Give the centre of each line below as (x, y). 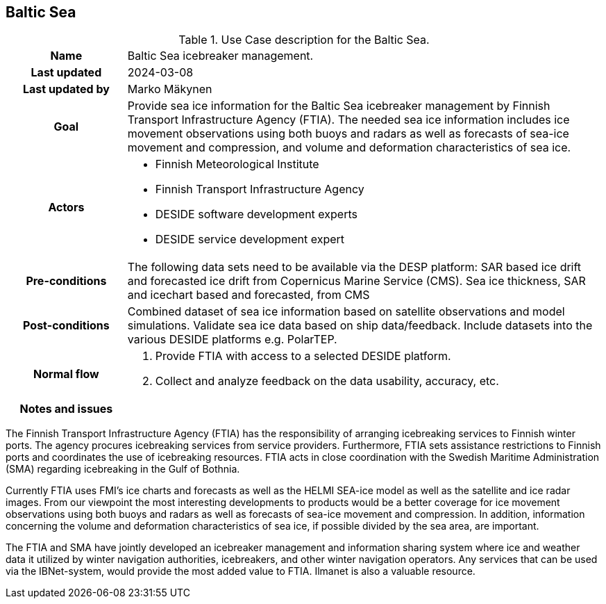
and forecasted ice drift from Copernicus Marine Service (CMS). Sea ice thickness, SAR (356, 281)
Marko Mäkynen (170, 89)
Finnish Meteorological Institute (237, 164)
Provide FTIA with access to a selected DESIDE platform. (303, 356)
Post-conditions (66, 326)
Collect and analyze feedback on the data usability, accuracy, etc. (327, 381)
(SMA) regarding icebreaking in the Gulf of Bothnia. (123, 469)
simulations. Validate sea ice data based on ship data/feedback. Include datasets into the (360, 326)
